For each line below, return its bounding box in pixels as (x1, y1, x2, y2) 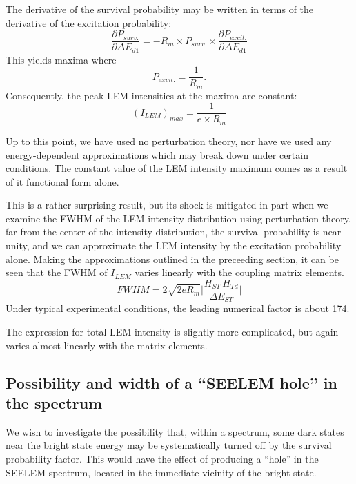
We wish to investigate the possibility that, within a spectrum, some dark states (6, 424, 344, 438)
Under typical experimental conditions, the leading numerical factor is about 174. (6, 301, 350, 316)
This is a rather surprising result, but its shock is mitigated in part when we (6, 197, 328, 212)
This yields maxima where (6, 52, 117, 66)
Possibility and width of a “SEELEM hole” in (6, 371, 337, 393)
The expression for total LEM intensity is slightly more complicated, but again (6, 324, 339, 338)
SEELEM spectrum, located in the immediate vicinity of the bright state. (6, 465, 317, 479)
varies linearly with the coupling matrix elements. (135, 265, 344, 280)
